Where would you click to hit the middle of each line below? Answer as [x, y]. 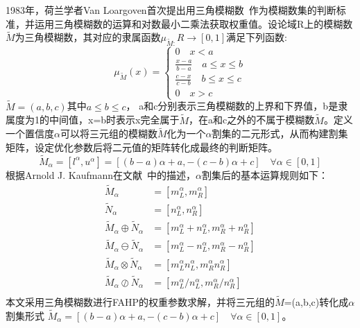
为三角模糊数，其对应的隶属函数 [88, 37]
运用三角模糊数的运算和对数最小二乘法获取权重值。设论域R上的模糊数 [194, 23]
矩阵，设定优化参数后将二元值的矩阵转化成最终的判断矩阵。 [142, 147]
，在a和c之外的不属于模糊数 [252, 120]
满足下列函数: [257, 37]
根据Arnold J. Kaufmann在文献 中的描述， [101, 174]
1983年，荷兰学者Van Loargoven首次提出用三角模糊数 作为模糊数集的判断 [171, 10]
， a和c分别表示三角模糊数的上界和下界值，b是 [232, 106]
